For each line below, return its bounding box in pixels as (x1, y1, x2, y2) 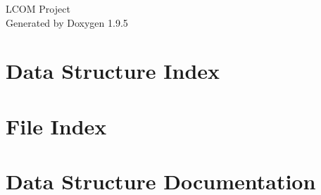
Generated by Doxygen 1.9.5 (6, 15, 128, 30)
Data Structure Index (6, 56, 220, 85)
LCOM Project (6, 1, 70, 15)
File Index (6, 111, 107, 140)
